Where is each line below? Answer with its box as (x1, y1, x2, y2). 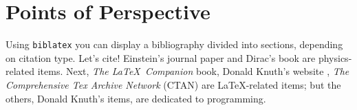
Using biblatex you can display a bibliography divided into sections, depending (6, 37, 343, 52)
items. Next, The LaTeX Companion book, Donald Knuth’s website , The (37, 64, 349, 78)
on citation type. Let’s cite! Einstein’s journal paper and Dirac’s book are (6, 50, 316, 65)
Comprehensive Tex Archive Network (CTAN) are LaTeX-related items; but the (6, 77, 341, 91)
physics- (318, 50, 352, 65)
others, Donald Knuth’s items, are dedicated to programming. (6, 91, 266, 105)
